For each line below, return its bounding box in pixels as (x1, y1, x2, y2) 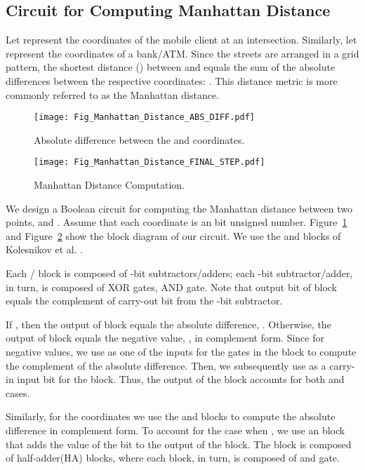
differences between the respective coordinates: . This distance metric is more (6, 73, 338, 88)
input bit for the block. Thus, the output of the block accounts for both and (17, 372, 345, 387)
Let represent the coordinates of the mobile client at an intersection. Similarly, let (6, 32, 357, 47)
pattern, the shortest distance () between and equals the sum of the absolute (6, 60, 336, 74)
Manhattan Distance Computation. (34, 177, 185, 192)
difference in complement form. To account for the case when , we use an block (6, 422, 345, 437)
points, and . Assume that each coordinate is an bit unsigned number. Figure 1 (6, 215, 347, 229)
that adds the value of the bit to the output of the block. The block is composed (6, 436, 352, 451)
